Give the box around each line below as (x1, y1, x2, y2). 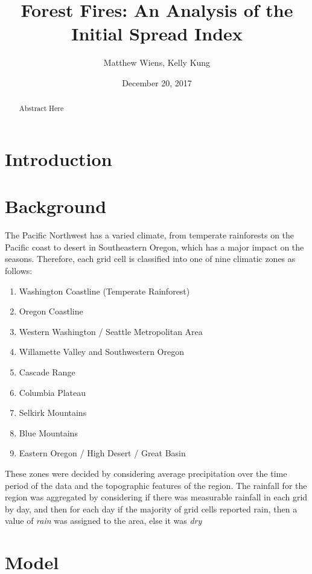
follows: (5, 264, 33, 277)
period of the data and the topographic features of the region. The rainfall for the (5, 479, 307, 491)
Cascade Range (19, 366, 75, 378)
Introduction (5, 146, 112, 171)
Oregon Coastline (19, 305, 83, 317)
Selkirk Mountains (19, 406, 87, 419)
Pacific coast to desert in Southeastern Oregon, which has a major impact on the (5, 240, 304, 253)
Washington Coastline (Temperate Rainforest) (19, 284, 190, 297)
